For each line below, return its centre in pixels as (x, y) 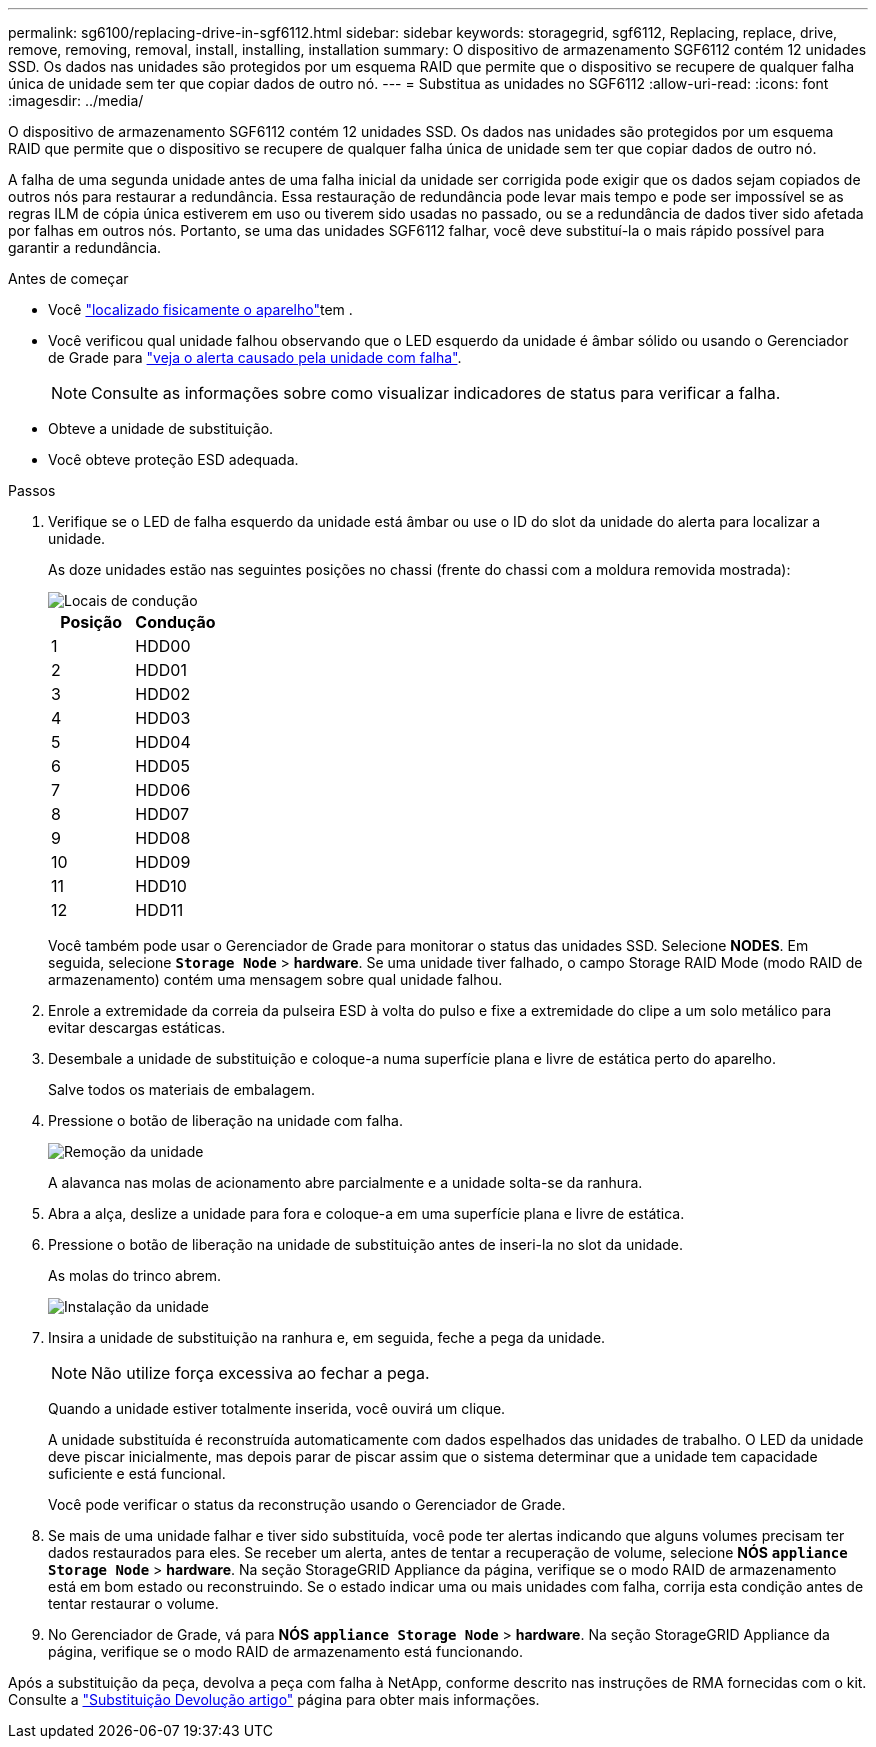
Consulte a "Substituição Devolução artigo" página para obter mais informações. (274, 1699)
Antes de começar (68, 278)
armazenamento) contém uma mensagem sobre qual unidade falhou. (275, 979)
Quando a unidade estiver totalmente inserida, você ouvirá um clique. (277, 1408)
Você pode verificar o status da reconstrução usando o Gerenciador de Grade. (307, 1504)
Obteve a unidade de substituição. (161, 428)
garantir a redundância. (85, 247)
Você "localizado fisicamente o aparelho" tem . (200, 309)
